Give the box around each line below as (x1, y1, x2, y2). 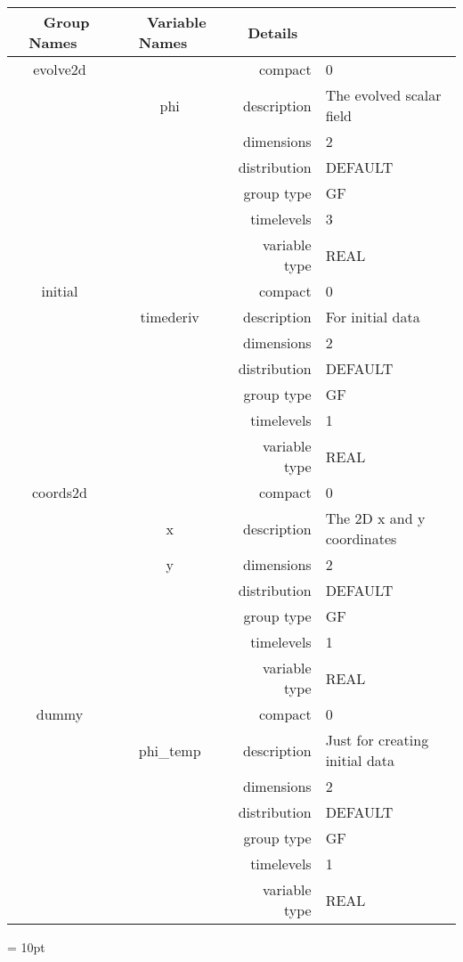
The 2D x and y (325, 508, 426, 528)
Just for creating (325, 730, 429, 750)
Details (248, 21, 298, 43)
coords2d (32, 482, 87, 502)
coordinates (325, 528, 397, 549)
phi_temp (138, 739, 201, 761)
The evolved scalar (325, 85, 442, 105)
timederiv (140, 306, 199, 327)
